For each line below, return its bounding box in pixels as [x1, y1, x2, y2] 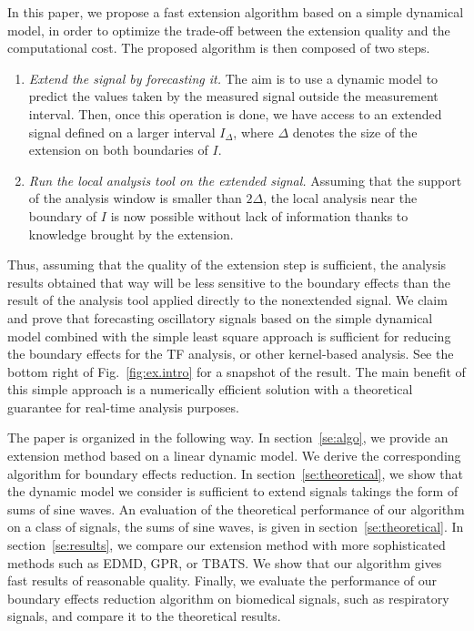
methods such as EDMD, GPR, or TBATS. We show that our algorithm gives [7, 553, 442, 572]
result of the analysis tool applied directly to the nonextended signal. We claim [7, 290, 448, 310]
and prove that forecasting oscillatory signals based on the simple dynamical [7, 308, 433, 327]
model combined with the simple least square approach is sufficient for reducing [7, 326, 451, 345]
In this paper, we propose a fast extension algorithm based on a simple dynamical [7, 3, 464, 21]
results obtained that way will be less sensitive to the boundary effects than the [7, 272, 451, 291]
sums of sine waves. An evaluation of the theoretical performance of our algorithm [7, 499, 465, 518]
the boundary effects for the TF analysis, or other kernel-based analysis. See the [7, 344, 454, 363]
